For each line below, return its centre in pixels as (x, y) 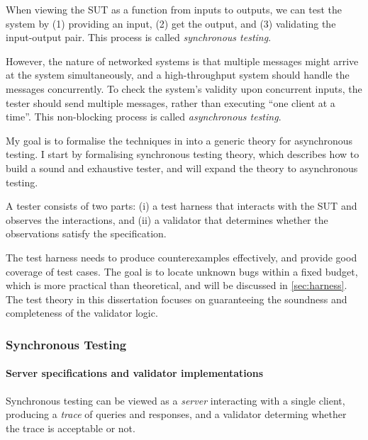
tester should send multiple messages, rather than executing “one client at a (171, 102)
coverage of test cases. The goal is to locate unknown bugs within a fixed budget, (182, 271)
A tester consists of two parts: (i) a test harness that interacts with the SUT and (182, 206)
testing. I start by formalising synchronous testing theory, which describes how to (183, 154)
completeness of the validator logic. (82, 313)
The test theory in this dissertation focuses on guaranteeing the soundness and (177, 299)
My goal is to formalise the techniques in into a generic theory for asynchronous (179, 140)
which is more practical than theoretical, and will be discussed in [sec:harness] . (177, 285)
